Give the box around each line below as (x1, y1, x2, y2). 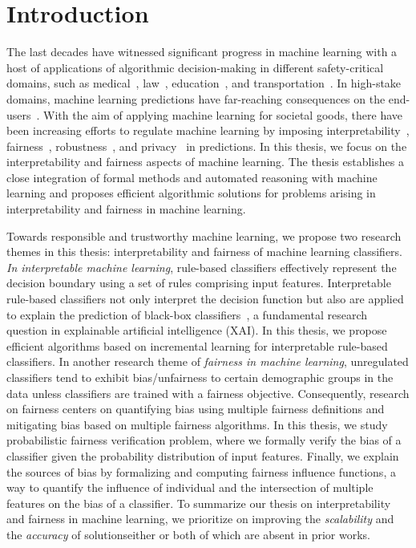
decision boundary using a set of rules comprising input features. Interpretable (6, 274, 391, 291)
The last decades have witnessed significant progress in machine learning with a (6, 43, 398, 60)
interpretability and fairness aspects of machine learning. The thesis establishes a (6, 153, 404, 170)
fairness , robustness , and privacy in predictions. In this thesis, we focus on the (6, 137, 407, 154)
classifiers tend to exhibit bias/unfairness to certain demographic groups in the (6, 369, 394, 385)
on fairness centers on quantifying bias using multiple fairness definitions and (6, 400, 385, 417)
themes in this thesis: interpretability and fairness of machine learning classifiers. (6, 243, 403, 260)
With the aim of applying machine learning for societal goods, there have (43, 106, 402, 123)
